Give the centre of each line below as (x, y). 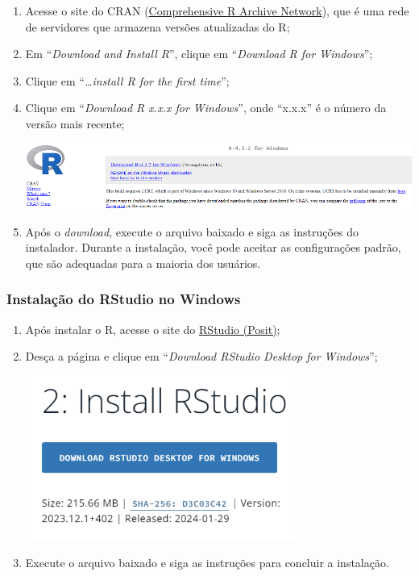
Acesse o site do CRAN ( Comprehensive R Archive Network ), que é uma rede (217, 10)
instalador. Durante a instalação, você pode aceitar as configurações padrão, (213, 247)
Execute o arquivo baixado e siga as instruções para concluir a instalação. (207, 562)
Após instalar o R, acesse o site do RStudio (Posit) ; (153, 329)
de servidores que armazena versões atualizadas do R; (158, 26)
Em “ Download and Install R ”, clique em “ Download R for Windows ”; (199, 54)
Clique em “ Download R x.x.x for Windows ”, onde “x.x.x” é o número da (206, 108)
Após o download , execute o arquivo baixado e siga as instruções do (192, 231)
